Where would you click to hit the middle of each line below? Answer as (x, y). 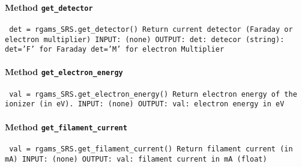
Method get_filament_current (66, 126)
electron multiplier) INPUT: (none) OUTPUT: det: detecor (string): (145, 39)
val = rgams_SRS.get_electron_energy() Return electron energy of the (153, 94)
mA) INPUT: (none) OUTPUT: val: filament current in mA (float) (136, 159)
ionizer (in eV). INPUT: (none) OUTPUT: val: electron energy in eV (145, 104)
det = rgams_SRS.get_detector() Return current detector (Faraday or (151, 29)
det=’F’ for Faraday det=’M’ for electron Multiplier (115, 50)
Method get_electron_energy (64, 72)
